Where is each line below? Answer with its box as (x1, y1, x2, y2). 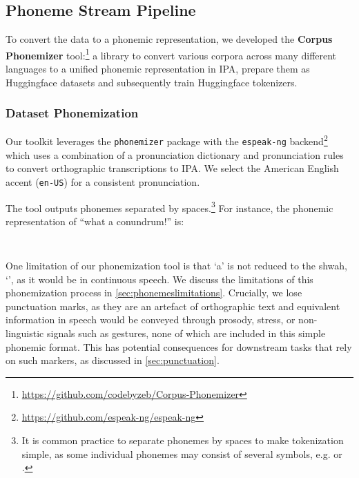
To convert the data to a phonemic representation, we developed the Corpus (6, 32, 333, 46)
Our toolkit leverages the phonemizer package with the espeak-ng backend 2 (6, 132, 328, 149)
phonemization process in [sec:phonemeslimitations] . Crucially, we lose (6, 285, 302, 300)
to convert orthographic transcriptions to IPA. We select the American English (6, 161, 339, 175)
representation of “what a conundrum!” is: (6, 213, 184, 228)
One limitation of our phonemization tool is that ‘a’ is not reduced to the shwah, (6, 258, 347, 273)
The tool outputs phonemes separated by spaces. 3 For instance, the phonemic (6, 198, 333, 215)
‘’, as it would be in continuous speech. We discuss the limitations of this (6, 271, 313, 286)
